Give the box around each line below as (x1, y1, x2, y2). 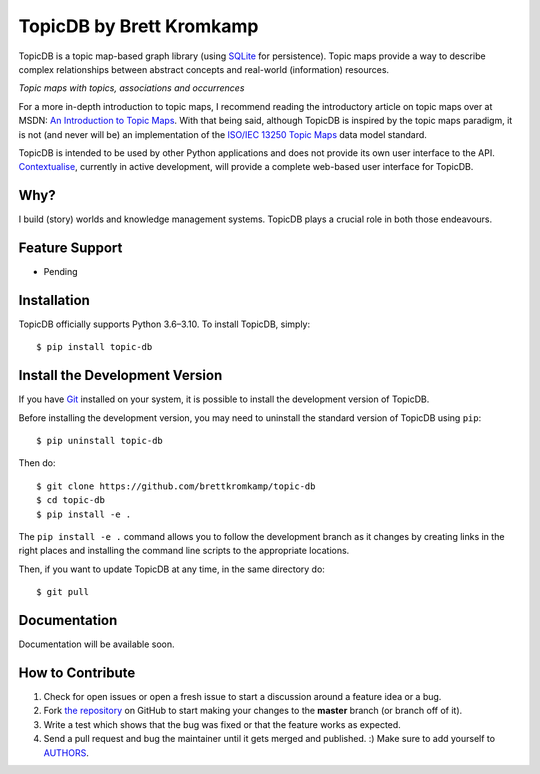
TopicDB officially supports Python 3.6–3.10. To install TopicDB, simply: (18, 318, 311, 330)
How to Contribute (18, 664, 136, 681)
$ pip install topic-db (36, 341, 153, 353)
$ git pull (36, 586, 90, 598)
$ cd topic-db (36, 495, 105, 506)
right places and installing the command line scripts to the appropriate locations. (18, 545, 350, 557)
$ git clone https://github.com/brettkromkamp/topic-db (36, 480, 316, 492)
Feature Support (18, 240, 123, 256)
